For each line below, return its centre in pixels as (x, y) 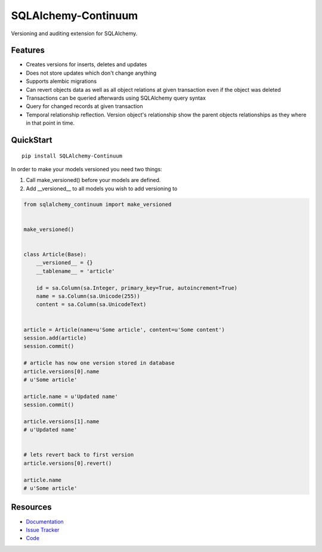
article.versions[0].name (61, 371)
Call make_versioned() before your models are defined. (93, 180)
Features (28, 50)
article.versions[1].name (61, 421)
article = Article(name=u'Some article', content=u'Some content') (124, 329)
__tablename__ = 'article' (76, 271)
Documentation (45, 522)
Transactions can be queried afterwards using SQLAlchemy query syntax (116, 98)
